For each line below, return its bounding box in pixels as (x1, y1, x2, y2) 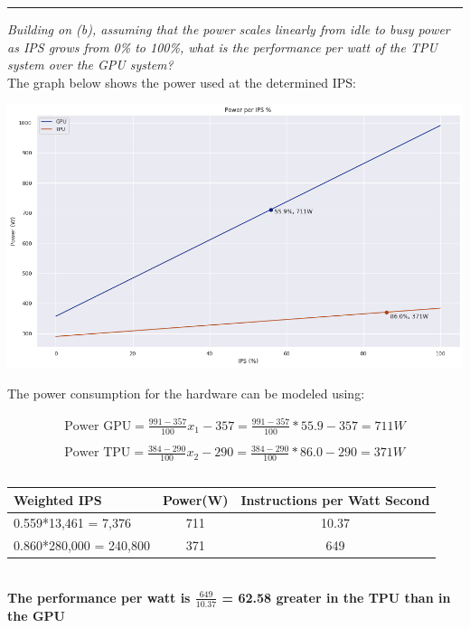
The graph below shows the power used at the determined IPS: (7, 72, 356, 91)
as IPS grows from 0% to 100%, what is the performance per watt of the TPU (7, 37, 437, 56)
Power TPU (64, 446, 131, 460)
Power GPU (64, 419, 132, 433)
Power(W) (162, 490, 229, 509)
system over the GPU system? (7, 55, 174, 74)
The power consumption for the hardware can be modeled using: (7, 383, 365, 402)
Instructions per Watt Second (240, 490, 430, 509)
